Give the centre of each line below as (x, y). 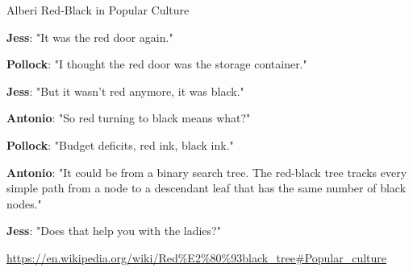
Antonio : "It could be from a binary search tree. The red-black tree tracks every (207, 172)
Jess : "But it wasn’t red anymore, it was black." (125, 91)
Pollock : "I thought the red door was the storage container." (157, 64)
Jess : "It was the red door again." (90, 37)
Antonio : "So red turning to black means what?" (129, 118)
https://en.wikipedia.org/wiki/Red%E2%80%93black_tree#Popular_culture (197, 257)
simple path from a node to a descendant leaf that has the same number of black (206, 188)
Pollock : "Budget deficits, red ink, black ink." (120, 144)
